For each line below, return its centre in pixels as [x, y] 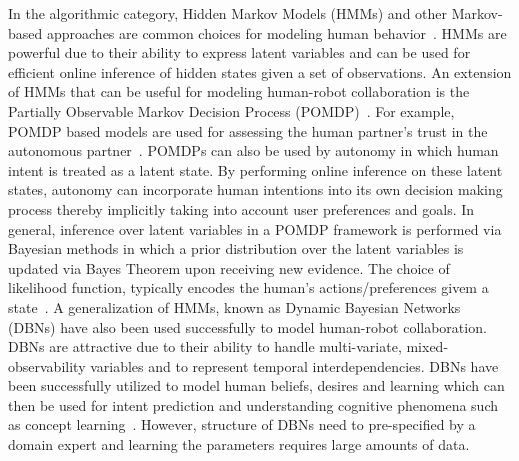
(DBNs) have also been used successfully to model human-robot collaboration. [247, 326]
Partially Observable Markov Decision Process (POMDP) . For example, [231, 110]
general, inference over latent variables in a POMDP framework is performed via [255, 228]
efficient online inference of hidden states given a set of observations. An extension [260, 71]
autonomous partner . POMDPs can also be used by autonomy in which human [253, 150]
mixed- [427, 346]
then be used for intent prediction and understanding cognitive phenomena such [253, 404]
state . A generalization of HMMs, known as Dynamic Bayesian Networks [234, 306]
